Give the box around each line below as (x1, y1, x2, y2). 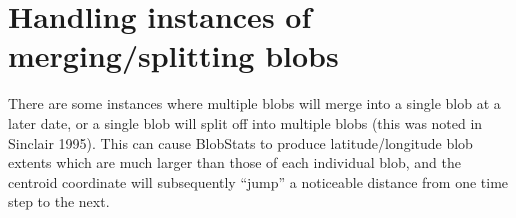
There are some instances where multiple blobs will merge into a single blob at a (8, 93, 501, 114)
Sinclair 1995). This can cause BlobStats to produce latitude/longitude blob (8, 132, 473, 153)
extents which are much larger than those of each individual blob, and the (8, 152, 461, 173)
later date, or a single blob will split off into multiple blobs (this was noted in (8, 112, 483, 133)
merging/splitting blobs (8, 35, 339, 76)
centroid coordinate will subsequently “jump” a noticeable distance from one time (8, 171, 509, 192)
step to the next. (8, 191, 110, 212)
